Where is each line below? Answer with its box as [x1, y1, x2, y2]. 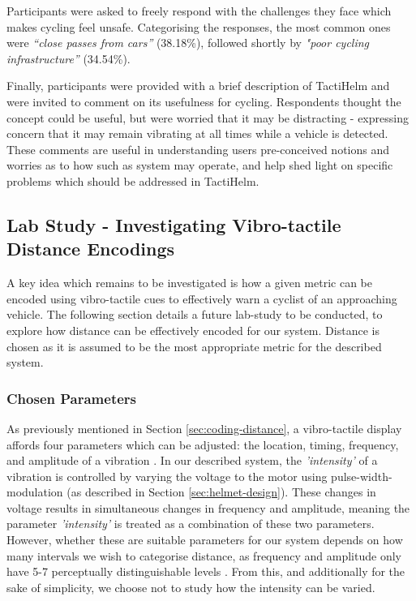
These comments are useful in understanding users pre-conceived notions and [6, 140, 390, 157]
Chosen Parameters [6, 388, 137, 408]
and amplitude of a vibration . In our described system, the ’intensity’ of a [6, 452, 378, 469]
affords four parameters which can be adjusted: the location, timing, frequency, [6, 436, 399, 453]
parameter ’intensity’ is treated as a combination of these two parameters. [6, 515, 375, 532]
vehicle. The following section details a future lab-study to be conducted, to [6, 306, 383, 323]
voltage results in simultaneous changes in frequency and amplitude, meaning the [6, 499, 410, 516]
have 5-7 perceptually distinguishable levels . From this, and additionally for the [6, 563, 405, 580]
